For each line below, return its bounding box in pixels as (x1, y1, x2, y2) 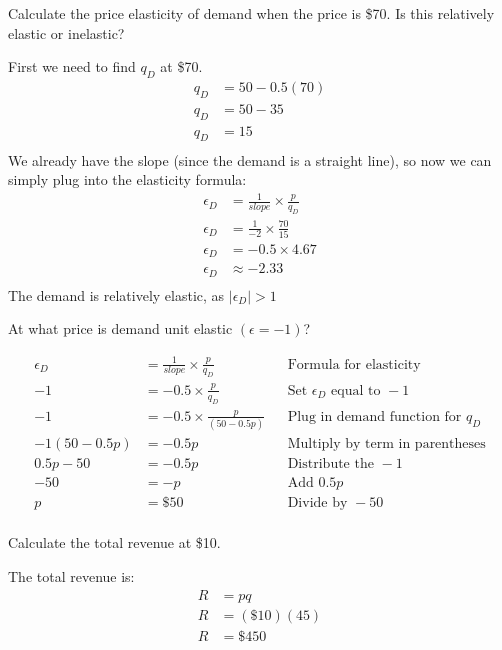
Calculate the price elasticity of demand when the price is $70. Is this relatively (8, 3, 495, 23)
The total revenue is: (8, 565, 135, 586)
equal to (331, 383, 381, 398)
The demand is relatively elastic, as (8, 284, 225, 305)
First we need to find (8, 56, 136, 77)
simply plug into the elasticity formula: (8, 169, 247, 190)
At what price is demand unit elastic (8, 318, 233, 339)
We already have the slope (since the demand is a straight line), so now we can (8, 149, 492, 170)
